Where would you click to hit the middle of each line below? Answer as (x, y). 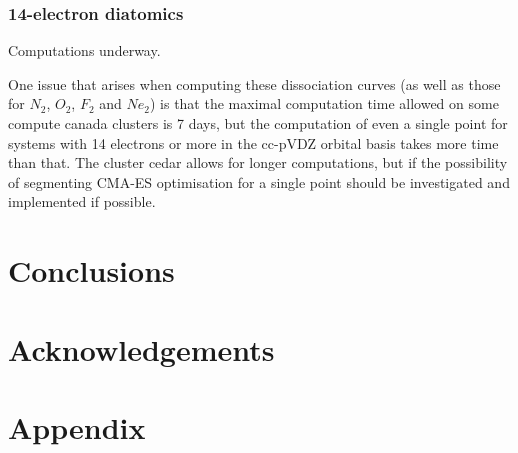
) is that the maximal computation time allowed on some (324, 103)
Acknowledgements (141, 348)
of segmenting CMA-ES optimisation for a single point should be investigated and (259, 181)
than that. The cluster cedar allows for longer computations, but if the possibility (258, 162)
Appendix (77, 426)
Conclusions (91, 270)
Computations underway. (84, 50)
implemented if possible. (82, 201)
